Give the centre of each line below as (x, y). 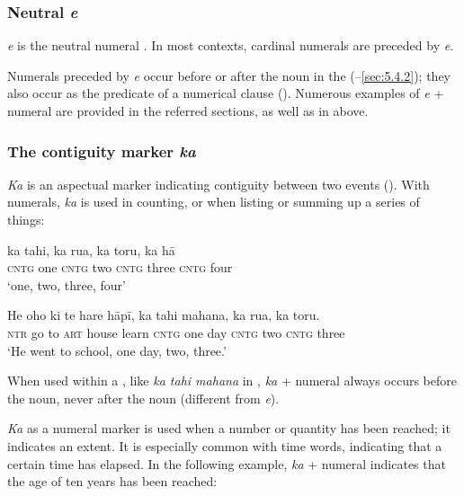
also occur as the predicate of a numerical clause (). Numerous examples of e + (226, 93)
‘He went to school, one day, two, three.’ (117, 350)
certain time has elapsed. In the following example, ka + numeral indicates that (227, 463)
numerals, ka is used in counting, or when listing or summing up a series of (214, 202)
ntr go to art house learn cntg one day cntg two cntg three (176, 332)
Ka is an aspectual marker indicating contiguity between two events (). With (219, 184)
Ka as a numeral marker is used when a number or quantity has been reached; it (229, 428)
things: (26, 219)
